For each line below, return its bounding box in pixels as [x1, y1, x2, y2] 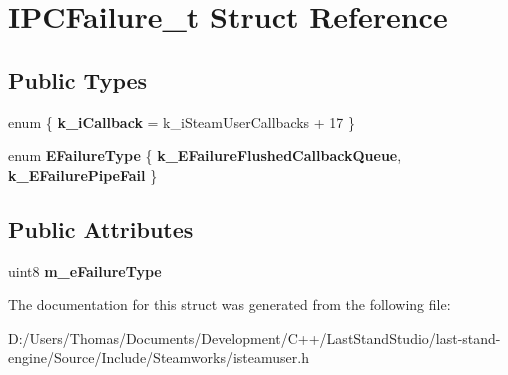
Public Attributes [8, 213, 194, 244]
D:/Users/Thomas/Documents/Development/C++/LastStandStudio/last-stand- [8, 327, 501, 348]
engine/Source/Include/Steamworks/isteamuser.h [8, 347, 309, 368]
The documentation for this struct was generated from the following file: [8, 294, 451, 315]
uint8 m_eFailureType [8, 260, 162, 281]
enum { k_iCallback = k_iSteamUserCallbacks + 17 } [8, 111, 356, 132]
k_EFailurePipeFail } [8, 164, 158, 185]
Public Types [8, 64, 148, 95]
